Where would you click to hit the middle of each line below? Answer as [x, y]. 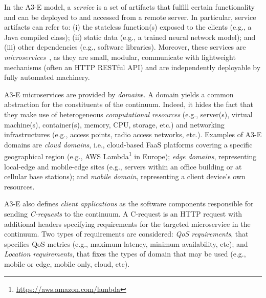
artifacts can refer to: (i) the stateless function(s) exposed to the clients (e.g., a [128, 27]
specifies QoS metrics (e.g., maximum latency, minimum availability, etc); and [126, 243]
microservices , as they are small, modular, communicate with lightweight [120, 57]
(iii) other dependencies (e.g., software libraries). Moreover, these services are [125, 47]
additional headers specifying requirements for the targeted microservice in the [127, 223]
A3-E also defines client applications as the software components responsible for [129, 204]
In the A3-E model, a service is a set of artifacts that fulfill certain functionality [129, 7]
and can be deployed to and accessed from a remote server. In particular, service [130, 17]
